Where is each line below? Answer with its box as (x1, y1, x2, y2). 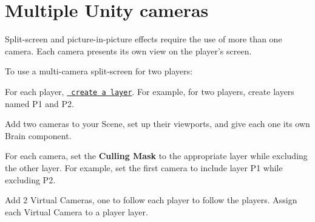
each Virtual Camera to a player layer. (5, 205, 148, 218)
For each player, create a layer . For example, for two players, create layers (5, 85, 294, 97)
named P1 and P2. (5, 97, 74, 109)
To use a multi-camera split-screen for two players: (5, 65, 193, 77)
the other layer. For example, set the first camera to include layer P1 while (5, 161, 283, 174)
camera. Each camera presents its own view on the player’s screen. (5, 44, 252, 57)
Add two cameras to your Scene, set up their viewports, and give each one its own (5, 117, 310, 130)
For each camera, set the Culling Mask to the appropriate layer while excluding (5, 149, 308, 162)
